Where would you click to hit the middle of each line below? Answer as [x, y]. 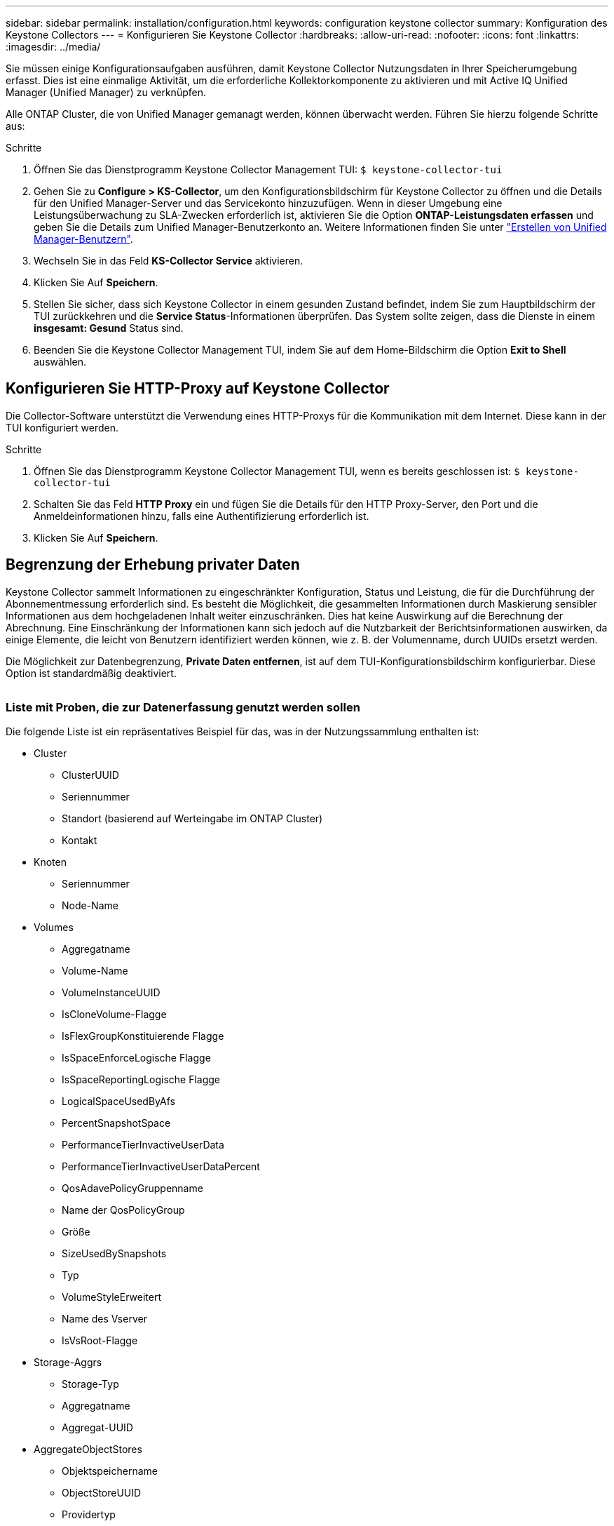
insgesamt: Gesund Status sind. [109, 328]
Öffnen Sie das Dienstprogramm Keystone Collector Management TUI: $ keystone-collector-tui [268, 169]
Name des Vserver [104, 1319]
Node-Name [90, 906]
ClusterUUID [90, 775]
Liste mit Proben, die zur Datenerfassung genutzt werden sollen [183, 708]
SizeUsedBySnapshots [114, 1254]
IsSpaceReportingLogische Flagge [141, 1080]
